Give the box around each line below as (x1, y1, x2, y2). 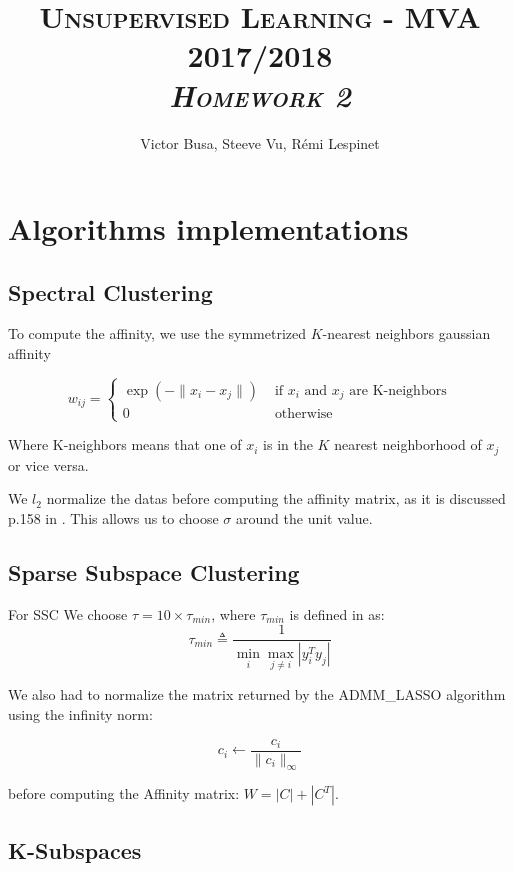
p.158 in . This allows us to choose (8, 507, 219, 528)
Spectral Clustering (8, 276, 213, 307)
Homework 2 (169, 74, 351, 116)
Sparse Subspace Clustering (8, 556, 300, 587)
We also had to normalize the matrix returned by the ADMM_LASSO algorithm (8, 684, 506, 705)
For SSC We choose (8, 603, 128, 624)
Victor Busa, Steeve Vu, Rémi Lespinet (140, 132, 380, 153)
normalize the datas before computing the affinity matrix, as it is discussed (46, 488, 506, 509)
